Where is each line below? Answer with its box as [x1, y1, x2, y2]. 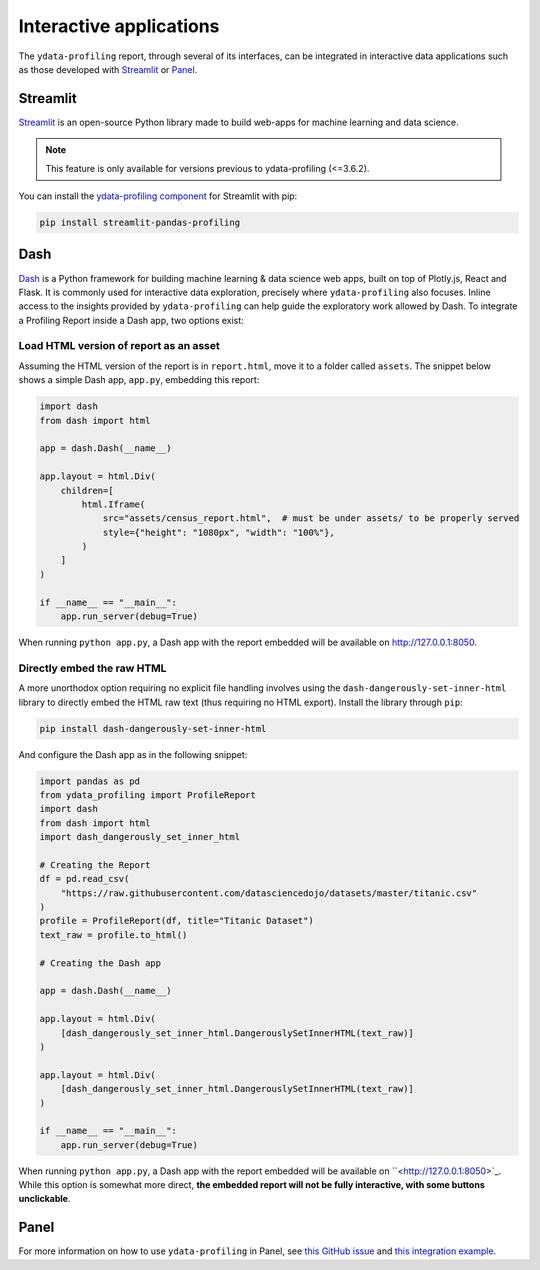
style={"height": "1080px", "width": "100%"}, [102, 526, 335, 538]
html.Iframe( [81, 498, 146, 510]
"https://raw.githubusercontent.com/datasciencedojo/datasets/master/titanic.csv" [60, 887, 478, 899]
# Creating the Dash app [39, 957, 162, 969]
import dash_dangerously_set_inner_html [39, 831, 240, 843]
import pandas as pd [39, 775, 140, 787]
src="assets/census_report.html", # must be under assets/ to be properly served [102, 513, 520, 524]
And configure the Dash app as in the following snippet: [18, 748, 248, 760]
